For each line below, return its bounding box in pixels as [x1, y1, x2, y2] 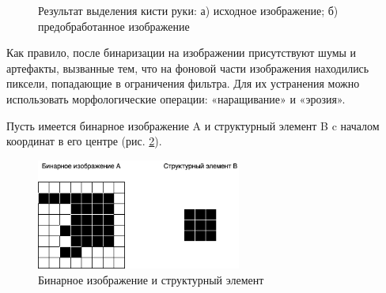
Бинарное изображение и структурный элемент [38, 271, 264, 287]
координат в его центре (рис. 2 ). [6, 133, 162, 149]
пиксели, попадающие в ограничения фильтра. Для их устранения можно [6, 75, 360, 92]
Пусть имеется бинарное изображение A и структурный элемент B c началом [6, 117, 380, 133]
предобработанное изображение [38, 17, 190, 34]
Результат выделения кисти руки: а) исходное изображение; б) [38, 2, 339, 18]
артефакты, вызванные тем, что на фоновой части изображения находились [6, 59, 369, 76]
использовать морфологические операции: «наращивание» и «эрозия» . [6, 90, 346, 107]
